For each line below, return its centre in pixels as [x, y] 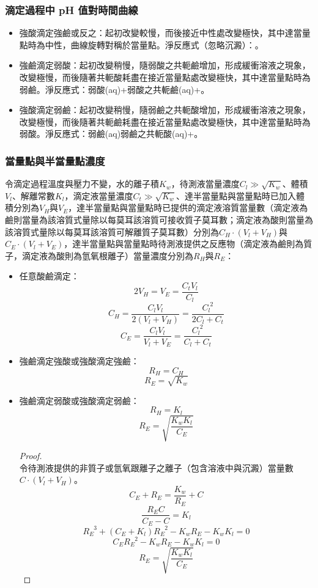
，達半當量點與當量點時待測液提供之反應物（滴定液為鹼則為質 [188, 244]
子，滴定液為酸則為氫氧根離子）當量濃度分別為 [99, 255]
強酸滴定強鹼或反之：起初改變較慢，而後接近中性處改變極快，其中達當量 [165, 33]
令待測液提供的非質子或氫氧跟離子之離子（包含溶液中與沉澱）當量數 [156, 467]
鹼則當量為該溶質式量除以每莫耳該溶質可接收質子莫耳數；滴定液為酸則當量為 [159, 219]
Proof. [31, 456]
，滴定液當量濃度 [99, 195]
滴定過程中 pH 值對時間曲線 [72, 9]
